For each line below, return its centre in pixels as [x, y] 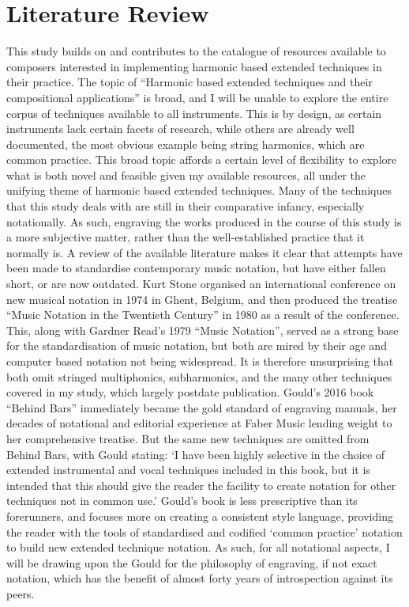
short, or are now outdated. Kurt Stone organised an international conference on [201, 284]
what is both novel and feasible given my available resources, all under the [186, 175]
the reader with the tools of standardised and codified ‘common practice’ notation [204, 531]
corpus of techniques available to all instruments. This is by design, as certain [194, 113]
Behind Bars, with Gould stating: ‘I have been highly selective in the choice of [196, 454]
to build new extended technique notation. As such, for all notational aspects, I [198, 547]
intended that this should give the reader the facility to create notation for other [201, 485]
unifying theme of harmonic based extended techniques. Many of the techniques [199, 190]
